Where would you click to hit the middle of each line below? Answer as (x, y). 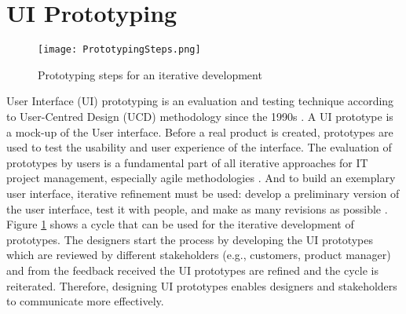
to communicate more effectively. (85, 301)
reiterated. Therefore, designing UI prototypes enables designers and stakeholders (202, 285)
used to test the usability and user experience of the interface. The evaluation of (199, 147)
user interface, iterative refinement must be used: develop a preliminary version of (203, 193)
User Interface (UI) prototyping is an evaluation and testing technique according (200, 101)
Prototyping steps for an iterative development (150, 74)
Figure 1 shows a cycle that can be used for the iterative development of (180, 224)
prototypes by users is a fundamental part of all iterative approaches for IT (187, 162)
